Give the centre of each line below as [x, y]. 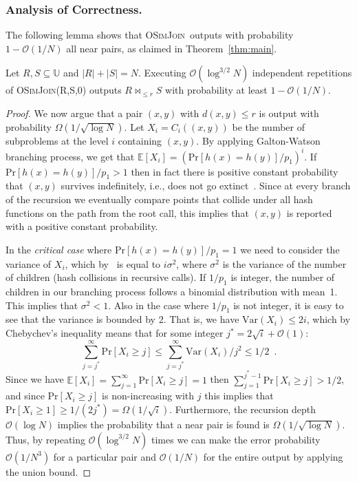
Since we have [35, 379]
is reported [309, 212]
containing [140, 140]
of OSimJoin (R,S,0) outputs [64, 90]
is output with [289, 113]
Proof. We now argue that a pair [74, 113]
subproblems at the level [57, 140]
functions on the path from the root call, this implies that [127, 212]
